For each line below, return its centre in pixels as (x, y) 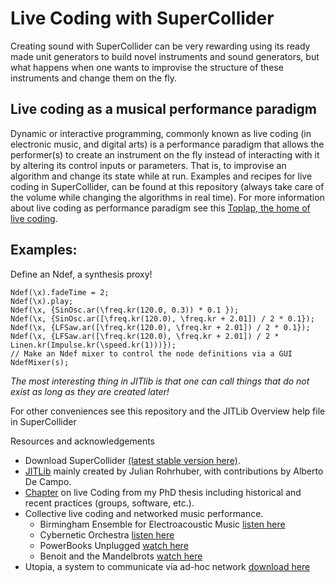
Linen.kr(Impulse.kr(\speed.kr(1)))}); (93, 345)
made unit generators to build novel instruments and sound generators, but (165, 56)
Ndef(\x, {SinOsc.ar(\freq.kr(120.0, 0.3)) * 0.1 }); (125, 310)
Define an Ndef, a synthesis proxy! (81, 274)
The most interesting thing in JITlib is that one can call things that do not (160, 381)
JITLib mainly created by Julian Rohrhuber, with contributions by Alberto (174, 471)
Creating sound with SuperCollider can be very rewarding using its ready (160, 46)
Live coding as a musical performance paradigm (163, 109)
